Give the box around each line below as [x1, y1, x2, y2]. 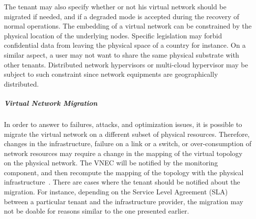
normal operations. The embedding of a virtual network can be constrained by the [4, 21, 252, 31]
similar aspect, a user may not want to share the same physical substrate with [4, 49, 239, 60]
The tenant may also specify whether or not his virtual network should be [4, 1, 227, 11]
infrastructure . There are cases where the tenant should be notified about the [4, 177, 240, 187]
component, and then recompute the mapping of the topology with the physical [4, 167, 244, 177]
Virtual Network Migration [4, 97, 98, 108]
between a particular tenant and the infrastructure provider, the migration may [4, 196, 243, 206]
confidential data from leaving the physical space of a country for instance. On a [4, 40, 246, 50]
